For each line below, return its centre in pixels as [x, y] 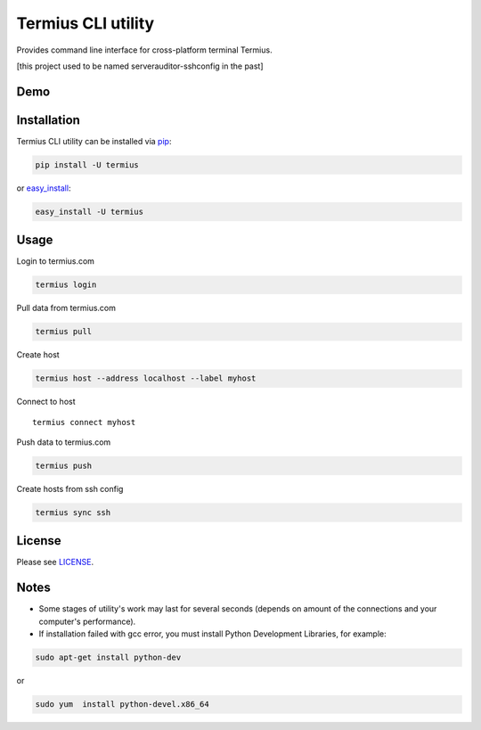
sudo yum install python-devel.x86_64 [122, 705]
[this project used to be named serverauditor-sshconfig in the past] [140, 66]
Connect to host [46, 402]
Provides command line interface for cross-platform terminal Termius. [144, 50]
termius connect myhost [84, 422]
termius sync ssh [73, 512]
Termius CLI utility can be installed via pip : [94, 141]
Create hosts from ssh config [70, 488]
